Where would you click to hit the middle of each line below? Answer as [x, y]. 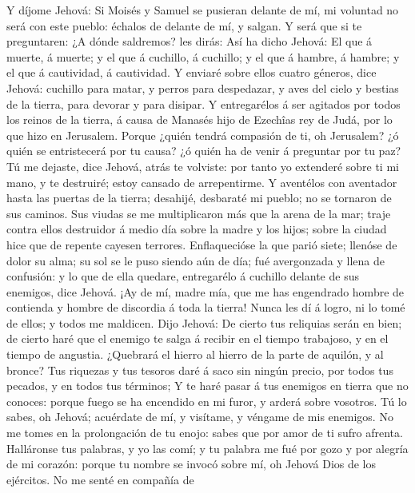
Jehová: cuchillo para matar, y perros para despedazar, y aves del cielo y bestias [203, 87]
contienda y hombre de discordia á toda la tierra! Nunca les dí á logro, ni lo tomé [206, 307]
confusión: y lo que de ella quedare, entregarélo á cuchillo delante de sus [183, 276]
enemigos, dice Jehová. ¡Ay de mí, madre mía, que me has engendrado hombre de [206, 291]
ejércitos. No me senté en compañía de [100, 479]
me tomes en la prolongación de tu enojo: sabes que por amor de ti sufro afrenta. [205, 433]
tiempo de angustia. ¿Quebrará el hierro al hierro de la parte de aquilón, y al [195, 354]
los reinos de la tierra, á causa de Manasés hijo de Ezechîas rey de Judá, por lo [200, 119]
